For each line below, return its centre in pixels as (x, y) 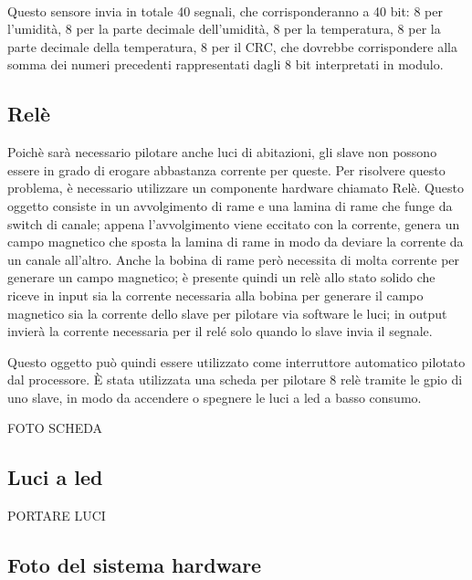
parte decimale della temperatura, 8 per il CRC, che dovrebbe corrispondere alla (232, 46)
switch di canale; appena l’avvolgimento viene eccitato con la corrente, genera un (234, 223)
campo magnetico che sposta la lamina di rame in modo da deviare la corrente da (236, 242)
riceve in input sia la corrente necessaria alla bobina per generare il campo (215, 295)
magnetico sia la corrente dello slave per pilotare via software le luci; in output (227, 313)
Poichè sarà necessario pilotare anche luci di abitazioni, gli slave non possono (222, 152)
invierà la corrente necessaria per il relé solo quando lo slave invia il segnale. (220, 331)
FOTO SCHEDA (55, 428)
